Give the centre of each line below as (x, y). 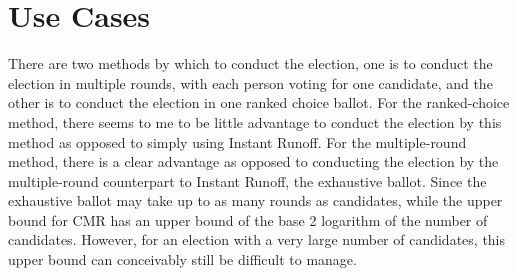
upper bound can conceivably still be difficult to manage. (182, 259)
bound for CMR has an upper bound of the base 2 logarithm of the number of (248, 219)
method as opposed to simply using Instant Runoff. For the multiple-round (237, 141)
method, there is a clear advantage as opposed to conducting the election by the (253, 161)
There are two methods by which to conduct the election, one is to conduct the (250, 63)
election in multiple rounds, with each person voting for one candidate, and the (250, 82)
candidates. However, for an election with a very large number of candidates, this (257, 239)
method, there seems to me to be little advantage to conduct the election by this (255, 121)
